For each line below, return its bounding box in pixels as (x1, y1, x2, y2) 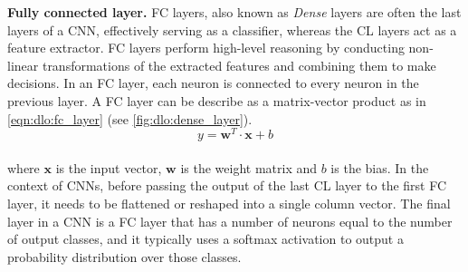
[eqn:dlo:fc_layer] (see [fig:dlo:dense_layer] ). (7, 109, 253, 128)
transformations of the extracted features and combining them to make (42, 55, 436, 74)
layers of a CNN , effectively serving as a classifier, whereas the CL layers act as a (7, 20, 457, 39)
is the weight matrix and (180, 158, 318, 177)
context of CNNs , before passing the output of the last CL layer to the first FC (7, 176, 447, 195)
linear (7, 55, 39, 74)
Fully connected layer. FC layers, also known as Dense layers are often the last (7, 3, 462, 21)
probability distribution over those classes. (7, 247, 242, 266)
